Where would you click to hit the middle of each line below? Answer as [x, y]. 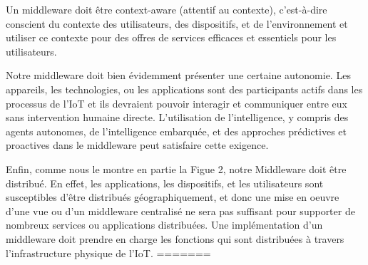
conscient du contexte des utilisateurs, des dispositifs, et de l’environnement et [177, 23]
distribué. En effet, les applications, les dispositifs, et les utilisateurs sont [165, 183]
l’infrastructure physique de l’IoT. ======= [108, 253]
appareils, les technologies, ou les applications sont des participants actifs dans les [184, 89]
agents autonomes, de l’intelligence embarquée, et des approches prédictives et [177, 131]
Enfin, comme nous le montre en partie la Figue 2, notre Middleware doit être [176, 168]
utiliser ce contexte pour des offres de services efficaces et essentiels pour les [171, 37]
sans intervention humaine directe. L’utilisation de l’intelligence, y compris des [177, 117]
